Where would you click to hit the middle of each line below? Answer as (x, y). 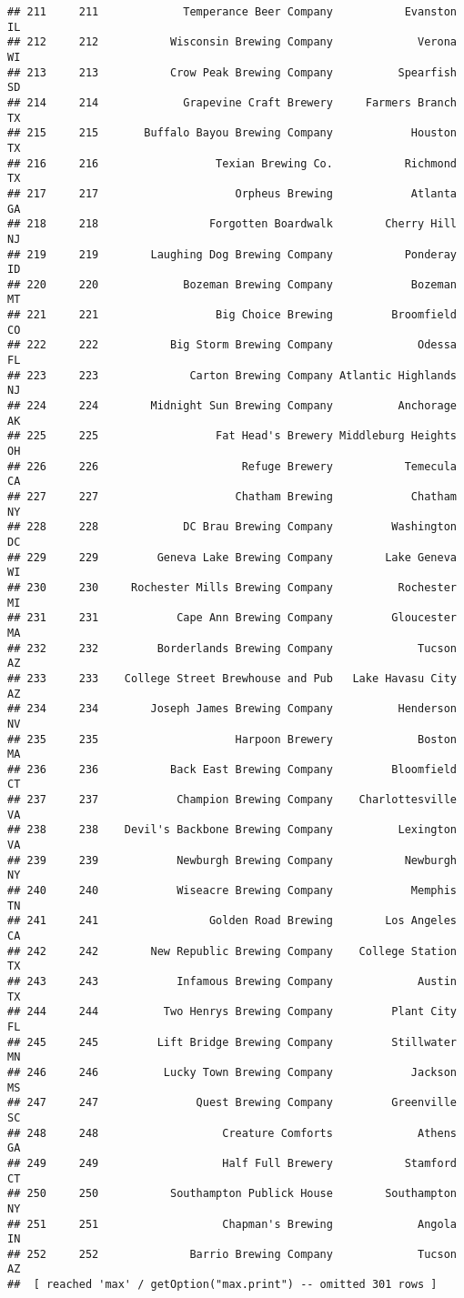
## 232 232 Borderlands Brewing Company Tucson (232, 648)
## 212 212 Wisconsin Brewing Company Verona (232, 42)
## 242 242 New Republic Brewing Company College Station (232, 951)
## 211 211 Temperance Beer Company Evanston (232, 12)
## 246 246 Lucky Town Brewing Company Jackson (232, 1072)
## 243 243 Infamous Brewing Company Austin (232, 981)
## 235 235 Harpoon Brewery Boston (232, 739)
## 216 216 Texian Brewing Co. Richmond (232, 163)
